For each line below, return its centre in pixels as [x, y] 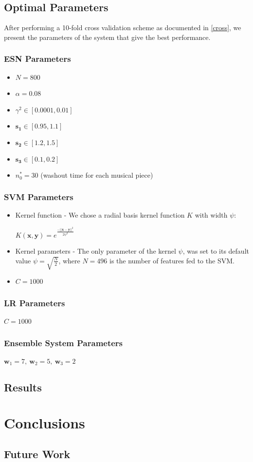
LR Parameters [35, 303]
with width [211, 214]
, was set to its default [216, 251]
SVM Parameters [39, 196]
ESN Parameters [37, 59]
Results [23, 387]
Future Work [37, 453]
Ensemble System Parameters [63, 342]
